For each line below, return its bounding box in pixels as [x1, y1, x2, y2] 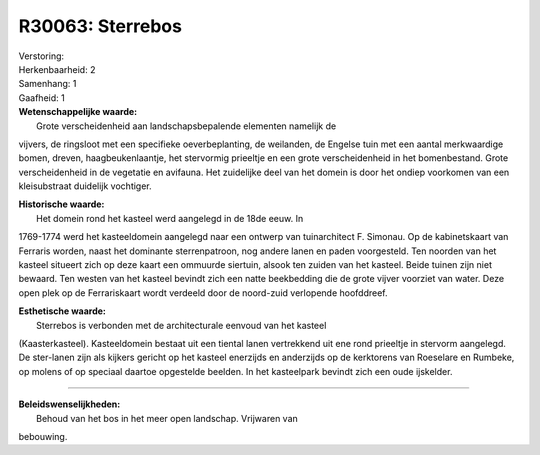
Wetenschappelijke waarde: [18, 106, 138, 118]
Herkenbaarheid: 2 [18, 63, 96, 75]
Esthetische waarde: [18, 305, 107, 317]
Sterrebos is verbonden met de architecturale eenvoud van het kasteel [36, 319, 327, 331]
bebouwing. [18, 430, 68, 442]
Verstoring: [18, 50, 65, 62]
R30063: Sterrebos [18, 15, 182, 37]
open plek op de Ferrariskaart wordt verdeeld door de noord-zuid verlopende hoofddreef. [18, 286, 389, 299]
